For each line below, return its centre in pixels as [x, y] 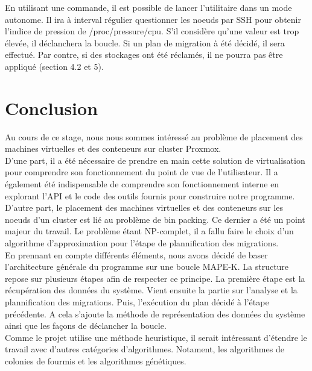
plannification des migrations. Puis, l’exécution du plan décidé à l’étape [137, 302]
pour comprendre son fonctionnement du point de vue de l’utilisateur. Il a [142, 172]
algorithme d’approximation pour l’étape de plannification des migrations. [142, 243]
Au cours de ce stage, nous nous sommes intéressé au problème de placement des [154, 136]
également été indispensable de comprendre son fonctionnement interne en [142, 184]
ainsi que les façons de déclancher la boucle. [86, 326]
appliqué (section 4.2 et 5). [54, 66]
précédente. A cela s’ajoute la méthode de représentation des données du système [155, 313]
